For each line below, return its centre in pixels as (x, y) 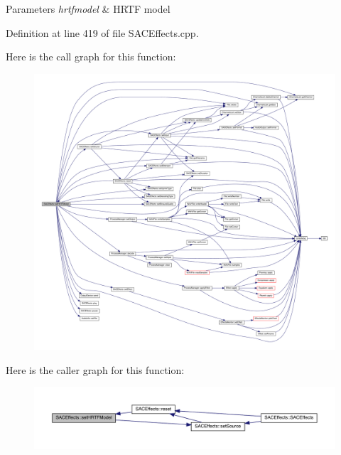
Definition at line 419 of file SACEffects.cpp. (102, 32)
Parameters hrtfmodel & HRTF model (88, 9)
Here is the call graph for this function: (91, 57)
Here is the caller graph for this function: (95, 369)
